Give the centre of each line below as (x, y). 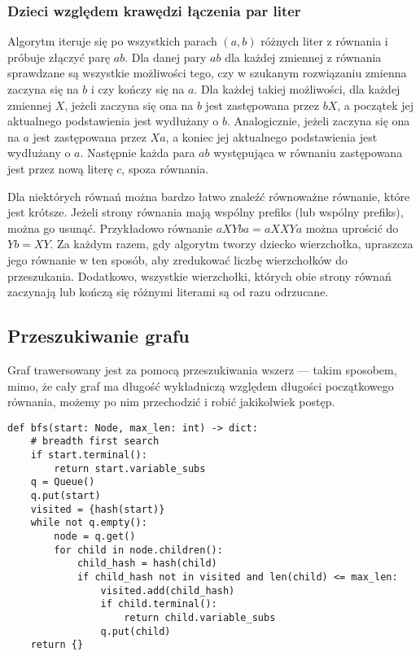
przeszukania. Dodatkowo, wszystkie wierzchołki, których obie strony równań (199, 276)
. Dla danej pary (166, 57)
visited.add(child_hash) (168, 590)
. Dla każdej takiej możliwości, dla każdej (297, 89)
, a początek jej (375, 105)
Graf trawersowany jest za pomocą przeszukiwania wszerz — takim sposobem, (202, 369)
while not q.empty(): (89, 523)
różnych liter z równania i (324, 41)
